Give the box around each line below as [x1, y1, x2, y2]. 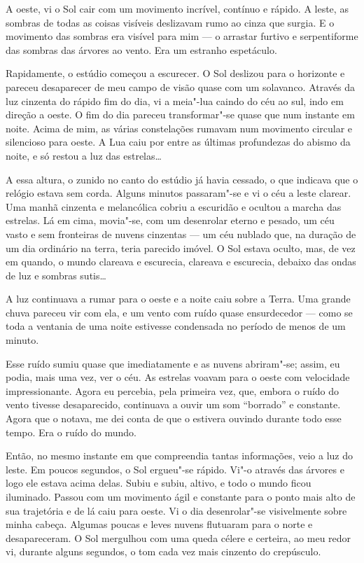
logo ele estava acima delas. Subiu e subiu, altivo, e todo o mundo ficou [6, 475, 311, 490]
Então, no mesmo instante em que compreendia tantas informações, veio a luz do [6, 448, 353, 463]
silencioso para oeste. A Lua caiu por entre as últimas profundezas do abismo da [6, 134, 351, 149]
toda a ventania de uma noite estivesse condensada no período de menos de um [6, 319, 346, 333]
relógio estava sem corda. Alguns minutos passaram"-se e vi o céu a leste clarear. [6, 186, 351, 200]
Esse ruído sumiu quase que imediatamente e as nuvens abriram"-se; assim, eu [6, 356, 340, 370]
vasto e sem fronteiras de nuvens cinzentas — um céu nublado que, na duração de [6, 226, 356, 241]
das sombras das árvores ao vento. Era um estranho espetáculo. [6, 42, 277, 57]
